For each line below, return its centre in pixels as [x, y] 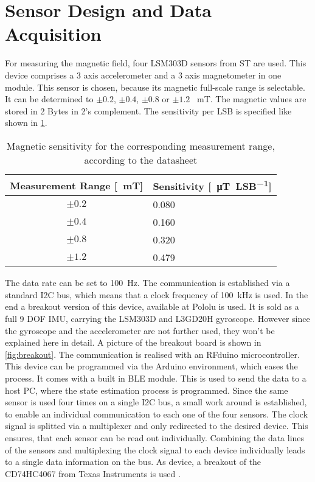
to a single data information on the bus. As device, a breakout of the [133, 462]
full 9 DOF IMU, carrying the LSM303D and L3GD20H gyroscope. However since [157, 318]
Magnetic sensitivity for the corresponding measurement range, [140, 145]
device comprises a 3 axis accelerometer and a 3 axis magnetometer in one [143, 75]
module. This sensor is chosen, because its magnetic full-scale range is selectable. [155, 87]
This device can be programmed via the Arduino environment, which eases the [151, 366]
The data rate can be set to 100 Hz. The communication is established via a [147, 283]
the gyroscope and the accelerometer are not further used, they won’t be [140, 330]
